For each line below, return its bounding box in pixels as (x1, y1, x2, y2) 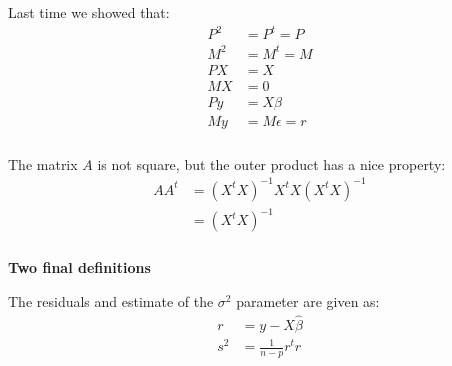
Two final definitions (8, 257, 151, 278)
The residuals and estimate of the (8, 290, 214, 311)
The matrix (8, 153, 78, 174)
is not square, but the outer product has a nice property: (97, 153, 446, 174)
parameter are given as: (236, 290, 380, 311)
